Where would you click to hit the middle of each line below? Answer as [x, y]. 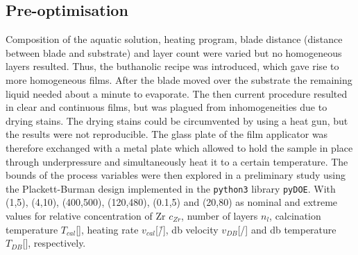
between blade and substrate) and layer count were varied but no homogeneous [174, 52]
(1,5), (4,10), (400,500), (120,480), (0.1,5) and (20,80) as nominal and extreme [172, 202]
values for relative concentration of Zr [86, 215]
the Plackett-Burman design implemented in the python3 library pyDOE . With [171, 188]
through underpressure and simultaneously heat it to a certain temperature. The [177, 161]
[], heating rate [107, 229]
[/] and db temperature [287, 229]
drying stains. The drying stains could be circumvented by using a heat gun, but [177, 120]
